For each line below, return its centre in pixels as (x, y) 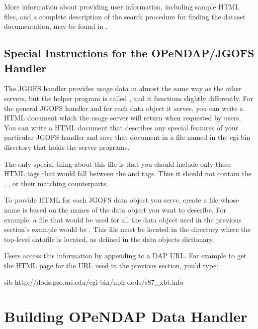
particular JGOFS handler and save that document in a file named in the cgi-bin (127, 137)
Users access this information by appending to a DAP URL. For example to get (125, 256)
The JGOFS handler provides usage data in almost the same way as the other (123, 88)
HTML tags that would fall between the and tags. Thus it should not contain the (128, 173)
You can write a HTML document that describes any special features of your (121, 127)
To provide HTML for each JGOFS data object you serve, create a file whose (122, 200)
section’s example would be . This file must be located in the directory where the (128, 229)
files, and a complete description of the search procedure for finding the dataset (125, 16)
